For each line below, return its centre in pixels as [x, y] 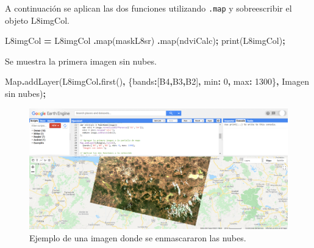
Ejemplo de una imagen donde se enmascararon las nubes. [138, 237]
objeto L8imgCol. [37, 20]
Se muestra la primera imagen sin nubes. [81, 61]
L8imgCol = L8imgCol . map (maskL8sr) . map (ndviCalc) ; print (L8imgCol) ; [145, 41]
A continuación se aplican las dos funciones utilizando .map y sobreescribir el [148, 8]
